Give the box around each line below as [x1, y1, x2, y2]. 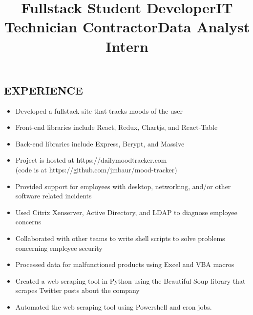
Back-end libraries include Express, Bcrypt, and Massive [15, 138, 185, 148]
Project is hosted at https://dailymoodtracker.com [15, 155, 167, 165]
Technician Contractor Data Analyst [4, 17, 250, 37]
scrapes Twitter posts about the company [15, 285, 140, 295]
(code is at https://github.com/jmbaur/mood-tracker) [15, 164, 177, 174]
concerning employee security [15, 242, 103, 253]
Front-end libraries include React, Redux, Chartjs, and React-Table [15, 122, 218, 132]
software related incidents [15, 191, 92, 201]
